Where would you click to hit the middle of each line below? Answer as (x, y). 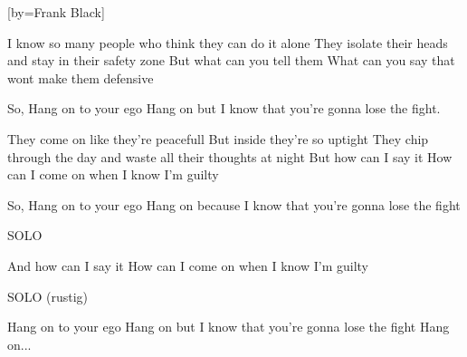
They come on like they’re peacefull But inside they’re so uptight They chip (218, 138)
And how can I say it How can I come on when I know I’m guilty (188, 265)
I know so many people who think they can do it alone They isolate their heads (228, 42)
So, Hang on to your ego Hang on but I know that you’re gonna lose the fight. (224, 108)
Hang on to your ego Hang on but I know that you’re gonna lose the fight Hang (229, 327)
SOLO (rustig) (48, 296)
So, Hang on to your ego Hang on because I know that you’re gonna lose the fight (234, 204)
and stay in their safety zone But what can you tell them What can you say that (231, 60)
